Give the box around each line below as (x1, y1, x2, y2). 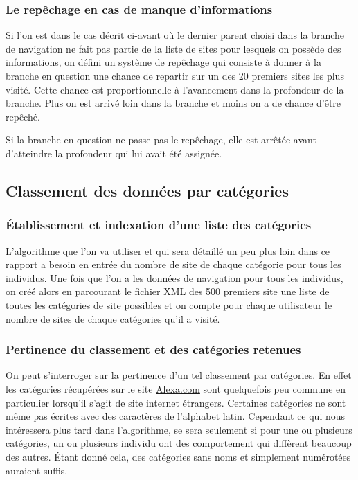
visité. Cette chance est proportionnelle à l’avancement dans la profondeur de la (6, 82, 344, 96)
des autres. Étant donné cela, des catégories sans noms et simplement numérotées (6, 449, 351, 463)
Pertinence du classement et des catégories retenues (6, 341, 301, 358)
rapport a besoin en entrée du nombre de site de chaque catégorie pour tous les (6, 257, 341, 272)
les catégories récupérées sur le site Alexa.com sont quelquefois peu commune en (6, 381, 346, 395)
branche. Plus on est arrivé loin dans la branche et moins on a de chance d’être (6, 96, 341, 110)
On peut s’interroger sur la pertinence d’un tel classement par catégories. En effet (6, 368, 352, 382)
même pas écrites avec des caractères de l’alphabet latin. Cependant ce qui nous (6, 409, 346, 423)
